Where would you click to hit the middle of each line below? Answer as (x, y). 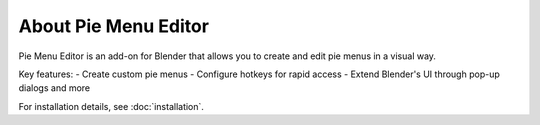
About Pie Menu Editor (114, 26)
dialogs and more (54, 88)
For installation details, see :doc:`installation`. (111, 106)
